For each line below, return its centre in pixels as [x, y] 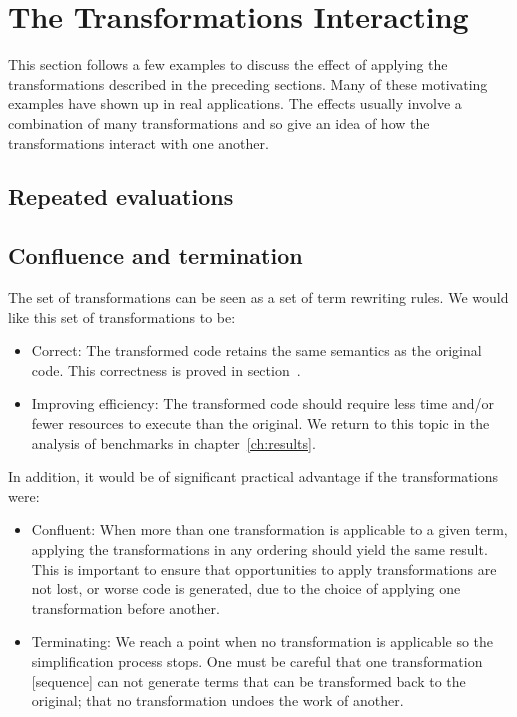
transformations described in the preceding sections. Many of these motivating [248, 83]
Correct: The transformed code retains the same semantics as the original [256, 350]
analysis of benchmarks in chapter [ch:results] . [173, 442]
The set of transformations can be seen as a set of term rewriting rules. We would [258, 297]
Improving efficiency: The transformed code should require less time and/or [262, 403]
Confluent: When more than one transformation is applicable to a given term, [269, 529]
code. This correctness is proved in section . [166, 369]
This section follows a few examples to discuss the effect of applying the [228, 64]
